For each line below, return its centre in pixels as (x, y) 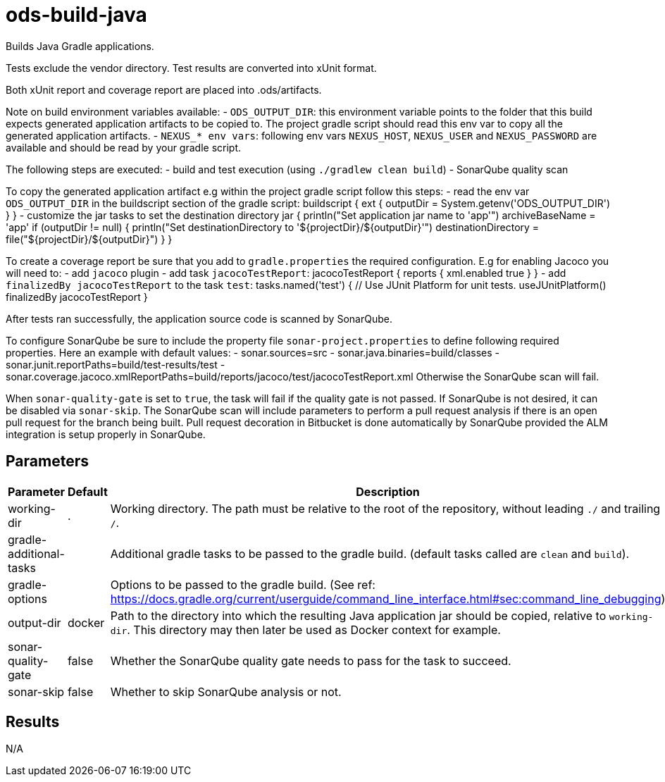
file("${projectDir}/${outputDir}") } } (89, 239)
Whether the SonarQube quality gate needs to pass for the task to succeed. (311, 660)
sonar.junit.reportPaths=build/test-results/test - (116, 364)
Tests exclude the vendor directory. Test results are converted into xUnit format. (191, 68)
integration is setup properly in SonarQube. (106, 434)
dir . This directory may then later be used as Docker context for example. (305, 629)
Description (388, 491)
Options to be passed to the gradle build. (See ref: (243, 584)
